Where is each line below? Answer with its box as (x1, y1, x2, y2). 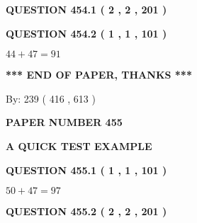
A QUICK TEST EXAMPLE (6, 138, 152, 153)
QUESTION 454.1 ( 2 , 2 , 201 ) (6, 2, 167, 16)
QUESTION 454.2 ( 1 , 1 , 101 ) (6, 25, 167, 40)
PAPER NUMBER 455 (6, 115, 123, 130)
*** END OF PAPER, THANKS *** (6, 67, 192, 82)
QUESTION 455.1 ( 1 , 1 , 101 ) (6, 162, 167, 177)
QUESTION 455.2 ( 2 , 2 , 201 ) (6, 204, 167, 219)
